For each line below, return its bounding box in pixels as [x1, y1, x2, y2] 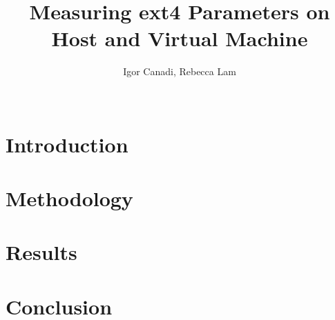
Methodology [6, 183, 133, 212]
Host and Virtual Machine [51, 24, 308, 52]
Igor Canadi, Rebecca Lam [123, 64, 236, 79]
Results [6, 238, 77, 266]
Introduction [6, 130, 128, 158]
